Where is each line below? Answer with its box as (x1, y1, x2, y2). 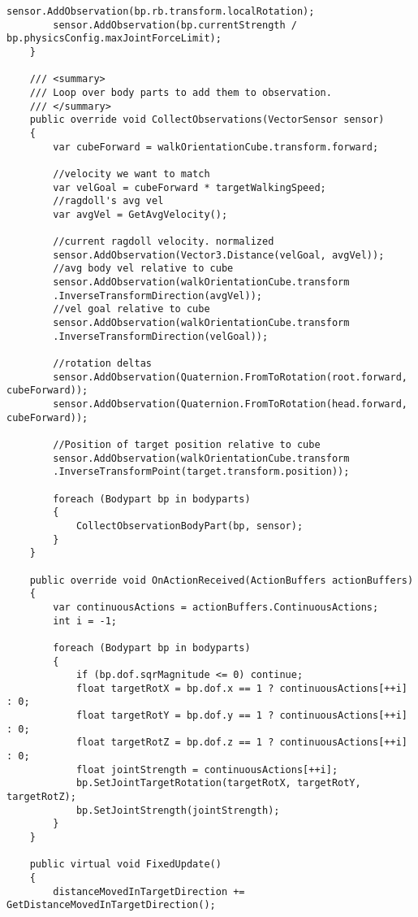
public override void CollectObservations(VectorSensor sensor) (29, 114, 385, 126)
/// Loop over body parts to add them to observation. (29, 86, 332, 98)
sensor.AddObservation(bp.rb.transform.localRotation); (6, 6, 315, 17)
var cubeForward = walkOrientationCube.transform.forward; (53, 141, 379, 153)
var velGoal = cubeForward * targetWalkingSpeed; (53, 181, 326, 193)
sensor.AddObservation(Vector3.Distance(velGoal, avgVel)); (53, 249, 385, 261)
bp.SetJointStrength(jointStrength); (75, 804, 280, 816)
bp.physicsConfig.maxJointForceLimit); (6, 33, 222, 45)
